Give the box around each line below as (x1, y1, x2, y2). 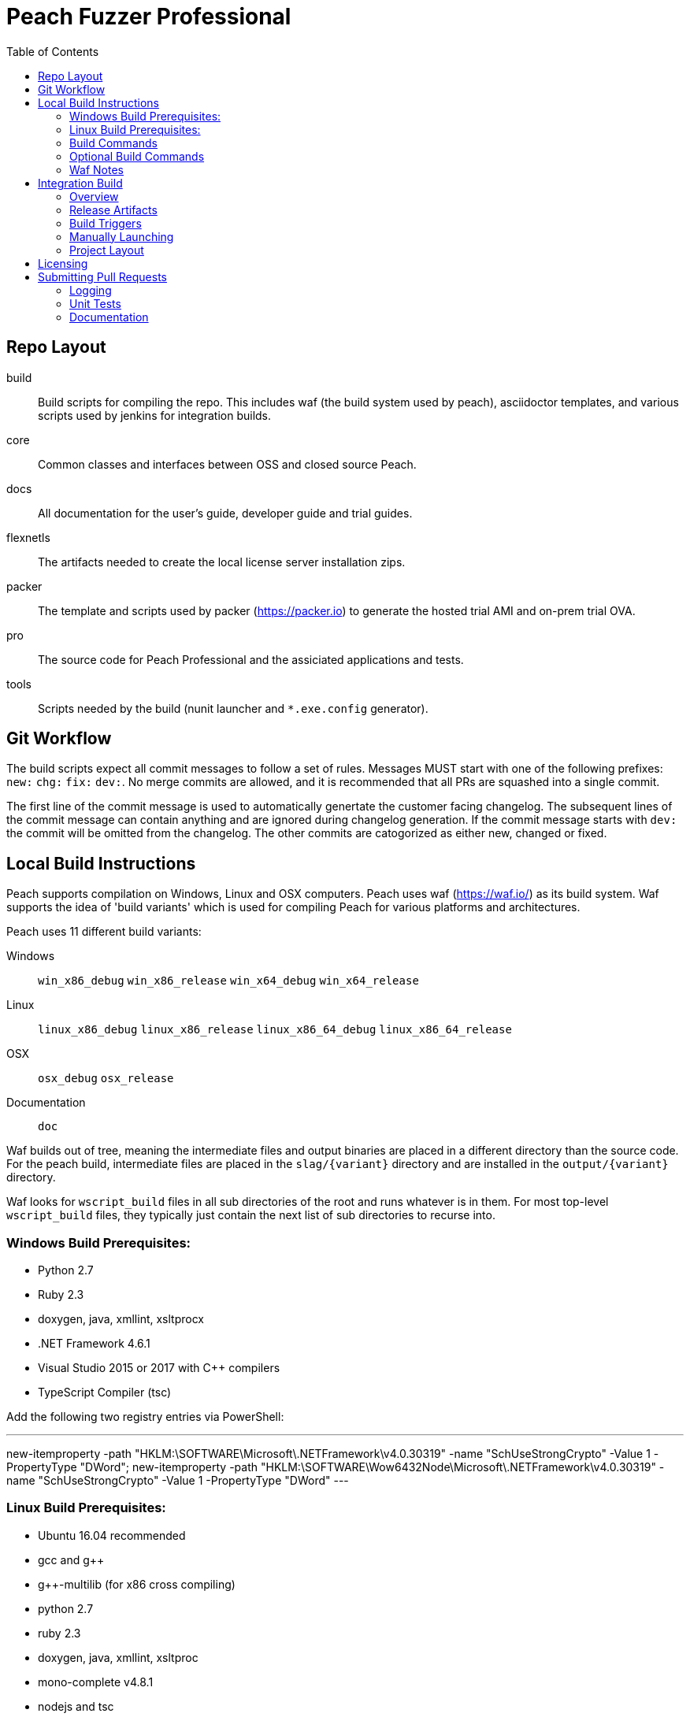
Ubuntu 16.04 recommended (38, 1528, 186, 1542)
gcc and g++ (38, 1552, 105, 1567)
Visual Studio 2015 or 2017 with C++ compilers (38, 1361, 280, 1375)
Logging (69, 283, 112, 297)
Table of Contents (6, 44, 99, 58)
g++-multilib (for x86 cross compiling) (38, 1577, 236, 1591)
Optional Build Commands (69, 149, 205, 163)
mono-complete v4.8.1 (38, 1674, 154, 1689)
